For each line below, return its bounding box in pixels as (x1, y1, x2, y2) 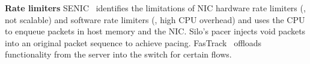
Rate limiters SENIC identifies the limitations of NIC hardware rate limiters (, (5, 2, 306, 14)
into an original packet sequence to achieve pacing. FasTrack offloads (5, 36, 262, 49)
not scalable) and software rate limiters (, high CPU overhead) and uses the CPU (5, 13, 305, 25)
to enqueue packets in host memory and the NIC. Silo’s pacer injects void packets (5, 25, 306, 37)
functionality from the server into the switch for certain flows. (5, 48, 232, 60)
